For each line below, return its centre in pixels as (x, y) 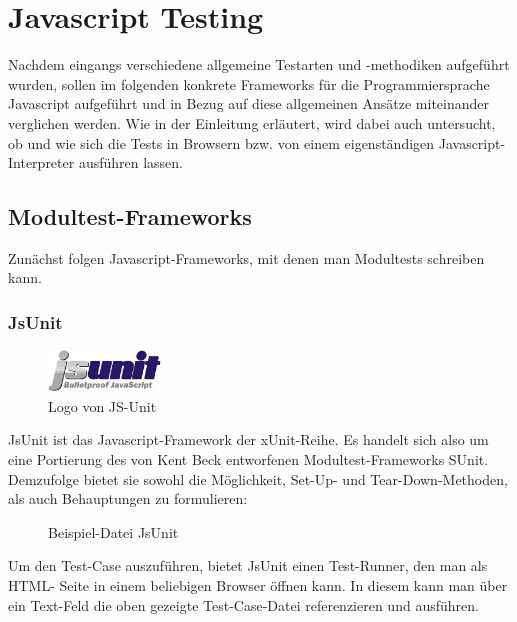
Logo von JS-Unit (102, 405)
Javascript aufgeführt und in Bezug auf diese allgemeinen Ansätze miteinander (249, 103)
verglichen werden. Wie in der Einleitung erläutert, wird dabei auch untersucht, (252, 122)
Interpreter (41, 162)
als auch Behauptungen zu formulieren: (128, 498)
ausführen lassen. (131, 162)
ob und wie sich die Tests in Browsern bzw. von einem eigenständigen (221, 142)
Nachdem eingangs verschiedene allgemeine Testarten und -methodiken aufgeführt (259, 64)
